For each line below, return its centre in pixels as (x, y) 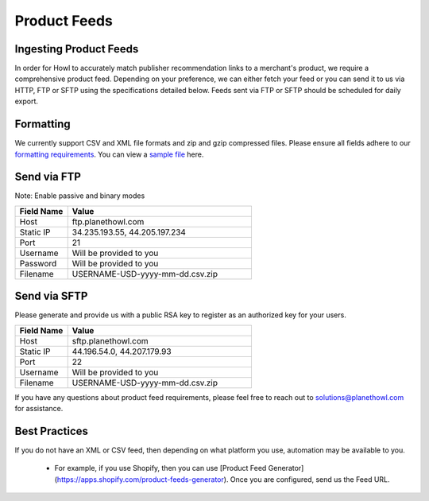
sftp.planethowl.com (110, 340)
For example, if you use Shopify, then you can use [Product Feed (160, 468)
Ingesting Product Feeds (77, 49)
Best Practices (52, 431)
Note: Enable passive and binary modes (80, 196)
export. (27, 101)
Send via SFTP (51, 296)
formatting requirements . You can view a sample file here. (109, 154)
